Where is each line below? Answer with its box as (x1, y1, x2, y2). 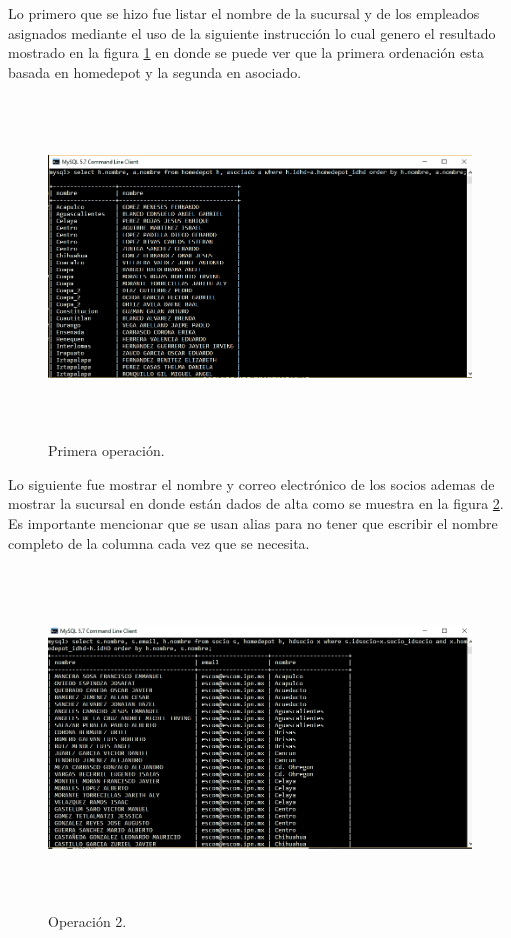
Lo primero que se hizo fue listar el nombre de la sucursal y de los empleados (8, 3, 480, 23)
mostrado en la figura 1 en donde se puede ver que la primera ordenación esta (8, 42, 485, 63)
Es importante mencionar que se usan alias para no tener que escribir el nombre (8, 512, 498, 533)
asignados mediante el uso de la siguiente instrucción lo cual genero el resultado (8, 22, 496, 43)
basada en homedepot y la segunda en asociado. (8, 61, 302, 82)
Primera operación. (48, 440, 165, 461)
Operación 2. (48, 910, 127, 931)
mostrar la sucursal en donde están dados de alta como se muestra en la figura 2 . (8, 493, 504, 514)
